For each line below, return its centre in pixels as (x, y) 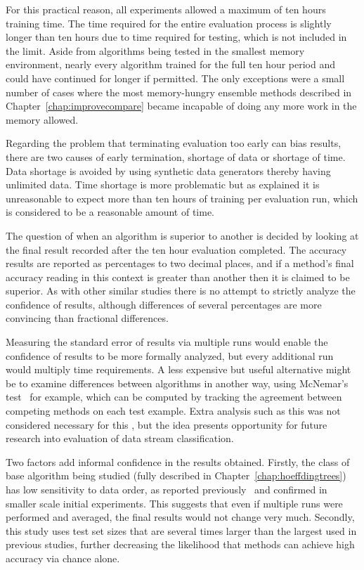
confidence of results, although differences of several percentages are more (164, 304)
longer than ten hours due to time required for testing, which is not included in (176, 37)
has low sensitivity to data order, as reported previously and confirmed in (167, 489)
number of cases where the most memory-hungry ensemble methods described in (179, 92)
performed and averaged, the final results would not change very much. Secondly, (180, 517)
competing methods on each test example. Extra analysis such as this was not (173, 411)
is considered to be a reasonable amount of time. (110, 212)
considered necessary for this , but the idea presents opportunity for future (167, 424)
